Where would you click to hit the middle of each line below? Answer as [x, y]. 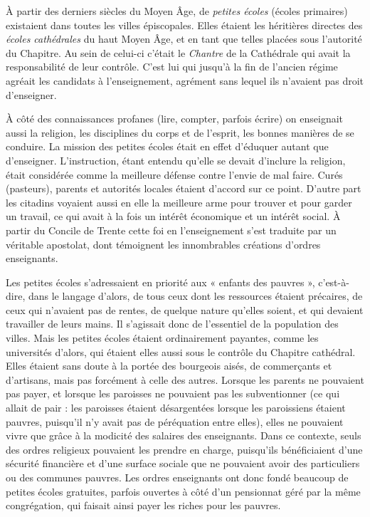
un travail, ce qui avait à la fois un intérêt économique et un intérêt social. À [173, 216]
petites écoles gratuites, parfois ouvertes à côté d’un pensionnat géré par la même [183, 491]
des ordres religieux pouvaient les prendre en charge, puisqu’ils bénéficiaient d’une [184, 449]
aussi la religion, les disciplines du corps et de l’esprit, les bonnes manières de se [180, 132]
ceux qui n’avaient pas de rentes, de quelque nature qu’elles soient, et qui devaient [185, 309]
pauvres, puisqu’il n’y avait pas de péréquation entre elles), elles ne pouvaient [175, 421]
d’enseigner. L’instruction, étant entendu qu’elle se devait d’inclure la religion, [176, 160]
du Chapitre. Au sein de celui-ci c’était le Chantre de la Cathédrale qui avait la [178, 52]
